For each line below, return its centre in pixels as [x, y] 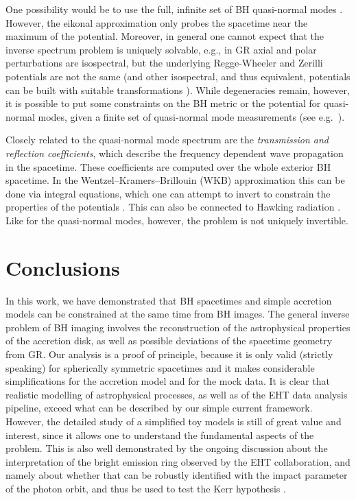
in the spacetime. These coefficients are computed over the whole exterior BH [168, 166]
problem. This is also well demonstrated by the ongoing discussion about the [167, 448]
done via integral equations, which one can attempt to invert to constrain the [168, 193]
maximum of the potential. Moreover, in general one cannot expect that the [165, 36]
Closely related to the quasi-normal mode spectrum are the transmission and [167, 140]
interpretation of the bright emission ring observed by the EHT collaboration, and [178, 461]
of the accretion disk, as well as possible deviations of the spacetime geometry [169, 341]
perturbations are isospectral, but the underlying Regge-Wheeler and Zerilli [164, 63]
